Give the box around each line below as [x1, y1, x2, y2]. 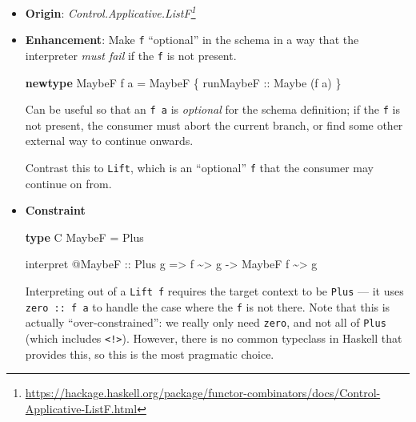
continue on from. [25, 175, 112, 191]
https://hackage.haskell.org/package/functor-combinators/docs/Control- [25, 384, 381, 401]
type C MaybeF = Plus [25, 228, 144, 245]
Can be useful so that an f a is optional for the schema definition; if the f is [25, 101, 400, 118]
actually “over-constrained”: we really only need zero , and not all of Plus [25, 314, 386, 331]
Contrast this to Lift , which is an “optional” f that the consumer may [25, 159, 374, 175]
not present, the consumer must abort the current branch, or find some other [25, 116, 403, 133]
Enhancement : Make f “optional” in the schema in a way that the [25, 31, 359, 48]
